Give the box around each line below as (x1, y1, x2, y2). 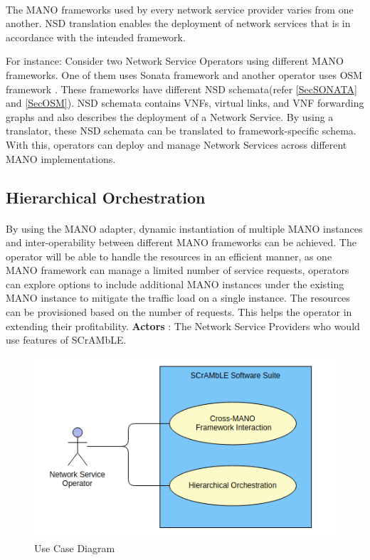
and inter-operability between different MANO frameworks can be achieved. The (6, 235, 356, 250)
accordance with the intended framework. (6, 29, 186, 44)
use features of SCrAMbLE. (6, 332, 127, 347)
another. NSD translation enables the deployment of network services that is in (6, 16, 351, 31)
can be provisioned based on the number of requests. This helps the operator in (6, 305, 352, 319)
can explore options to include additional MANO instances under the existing (6, 276, 344, 291)
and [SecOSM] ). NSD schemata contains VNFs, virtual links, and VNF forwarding (6, 95, 364, 110)
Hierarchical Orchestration (6, 186, 206, 208)
